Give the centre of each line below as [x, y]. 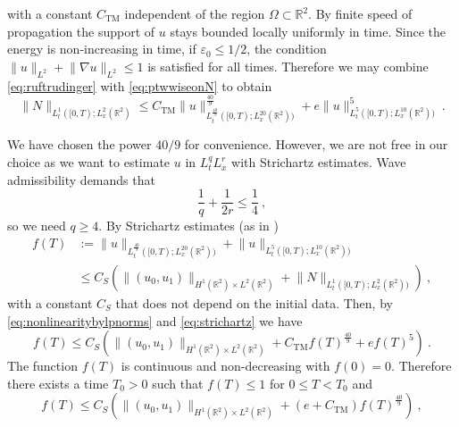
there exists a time [58, 383]
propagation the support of [81, 31]
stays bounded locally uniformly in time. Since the [308, 31]
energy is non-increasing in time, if [102, 49]
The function [42, 366]
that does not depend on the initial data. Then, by [254, 302]
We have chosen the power [79, 144]
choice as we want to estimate [89, 162]
